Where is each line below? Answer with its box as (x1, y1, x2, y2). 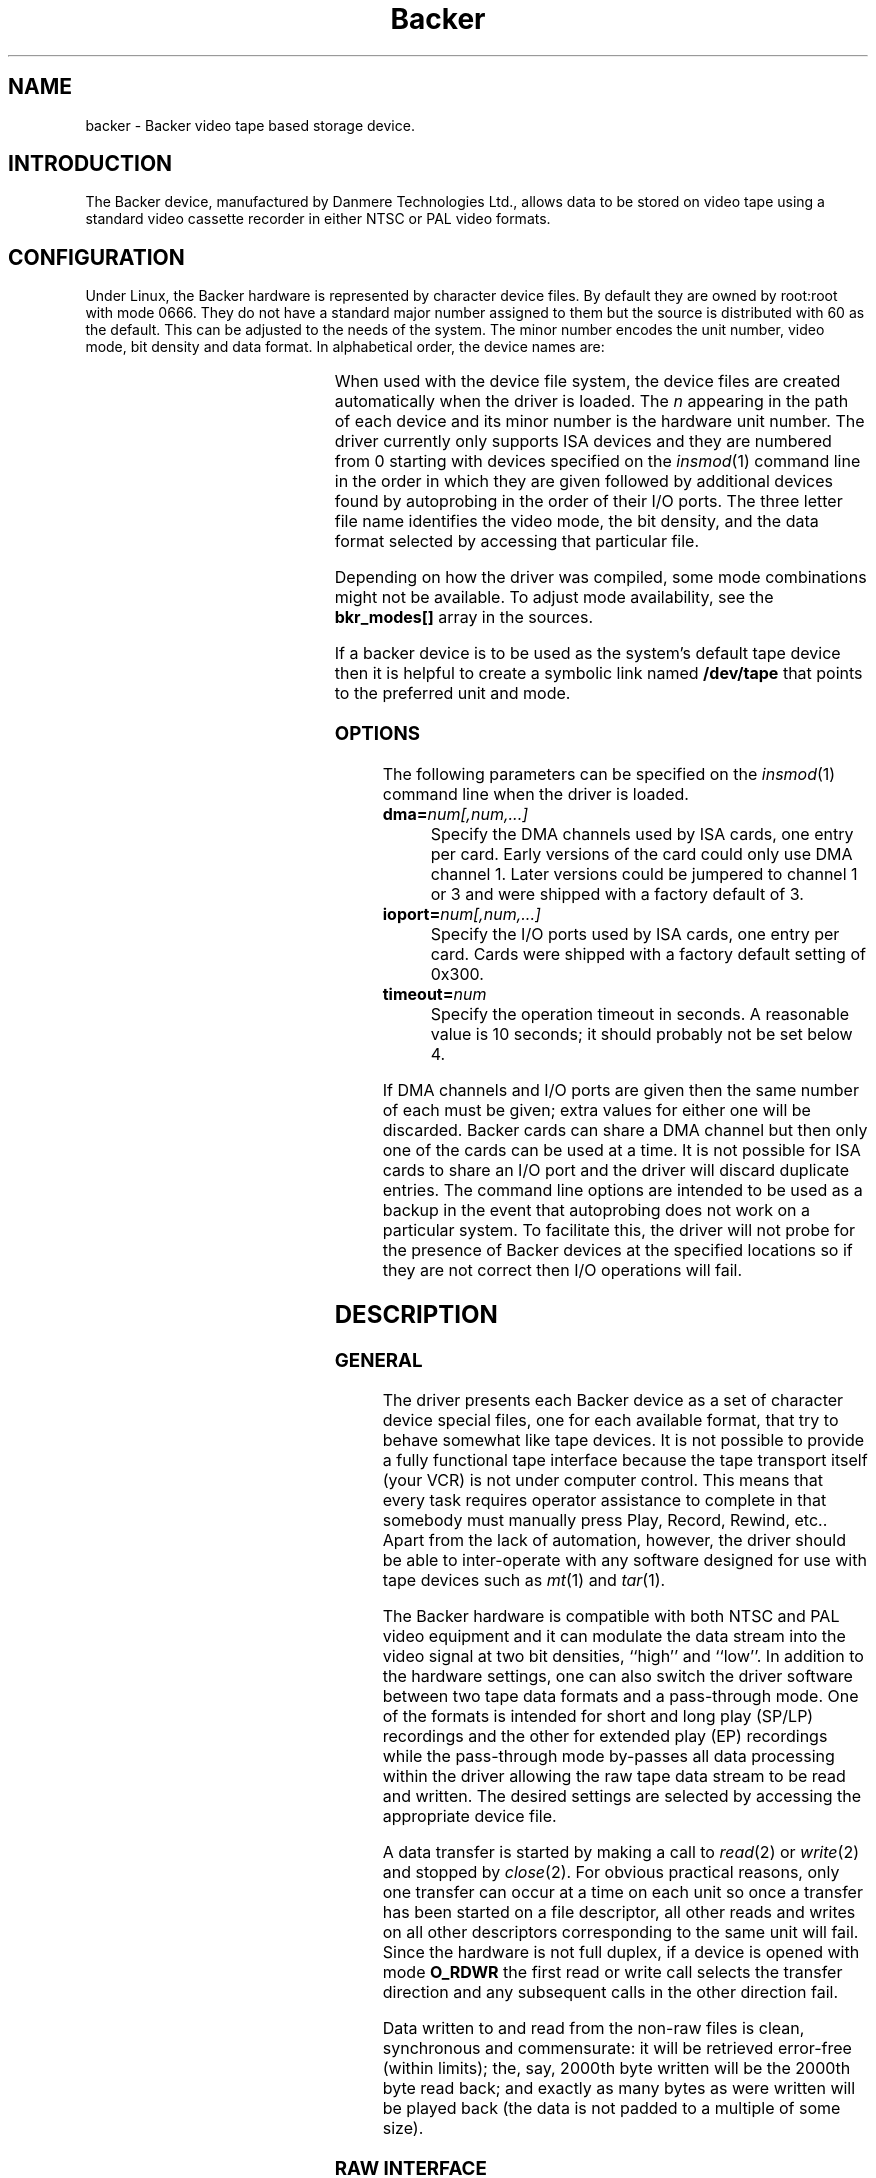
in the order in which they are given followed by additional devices (334, 471, 833, 492)
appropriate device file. (382, 1806, 557, 1827)
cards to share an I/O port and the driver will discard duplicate (382, 1159, 850, 1180)
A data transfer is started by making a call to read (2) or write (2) (382, 1842, 859, 1863)
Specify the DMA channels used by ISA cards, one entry (430, 823, 854, 844)
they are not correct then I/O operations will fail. (382, 1259, 743, 1280)
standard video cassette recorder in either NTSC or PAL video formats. (85, 210, 551, 228)
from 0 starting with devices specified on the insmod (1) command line (334, 451, 861, 472)
